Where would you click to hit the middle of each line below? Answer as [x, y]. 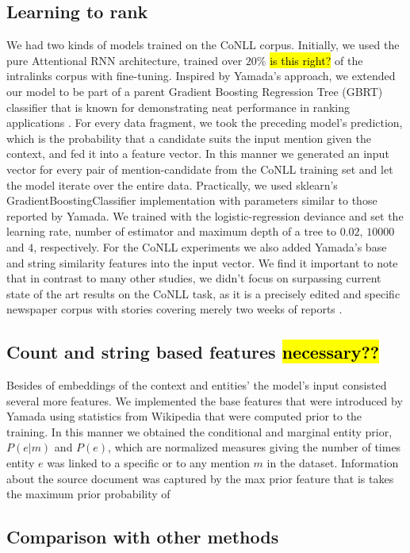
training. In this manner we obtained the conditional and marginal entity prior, [199, 431]
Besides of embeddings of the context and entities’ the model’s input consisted [197, 385]
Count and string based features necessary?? [193, 352]
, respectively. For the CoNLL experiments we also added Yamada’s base [210, 246]
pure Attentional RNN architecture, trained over [125, 60]
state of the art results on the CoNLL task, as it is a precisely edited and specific [203, 293]
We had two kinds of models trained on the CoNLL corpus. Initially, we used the [203, 45]
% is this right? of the [310, 60]
